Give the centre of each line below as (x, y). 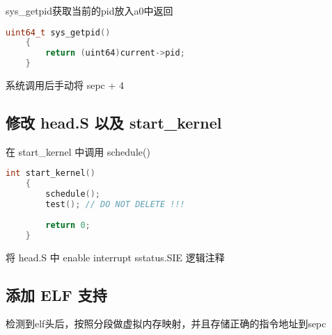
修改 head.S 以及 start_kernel (114, 123)
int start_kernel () (50, 173)
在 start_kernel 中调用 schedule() (78, 151)
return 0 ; (68, 225)
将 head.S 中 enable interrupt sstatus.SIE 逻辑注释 (115, 257)
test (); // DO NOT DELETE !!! (115, 205)
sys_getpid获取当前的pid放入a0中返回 (89, 10)
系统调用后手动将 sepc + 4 (65, 85)
